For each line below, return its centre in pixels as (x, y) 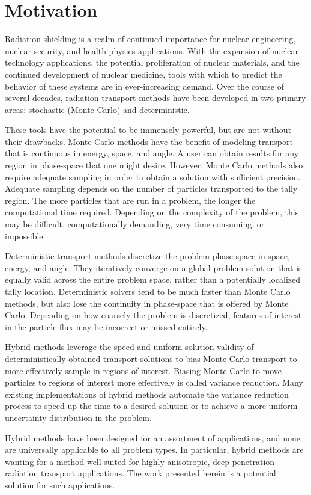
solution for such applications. (60, 484)
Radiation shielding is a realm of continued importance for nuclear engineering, (150, 39)
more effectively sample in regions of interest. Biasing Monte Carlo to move (143, 370)
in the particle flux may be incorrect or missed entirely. (106, 326)
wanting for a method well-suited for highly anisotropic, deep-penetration (140, 461)
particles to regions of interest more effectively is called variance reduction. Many (154, 382)
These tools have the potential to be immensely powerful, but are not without (148, 130)
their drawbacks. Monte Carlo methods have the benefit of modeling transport (149, 141)
